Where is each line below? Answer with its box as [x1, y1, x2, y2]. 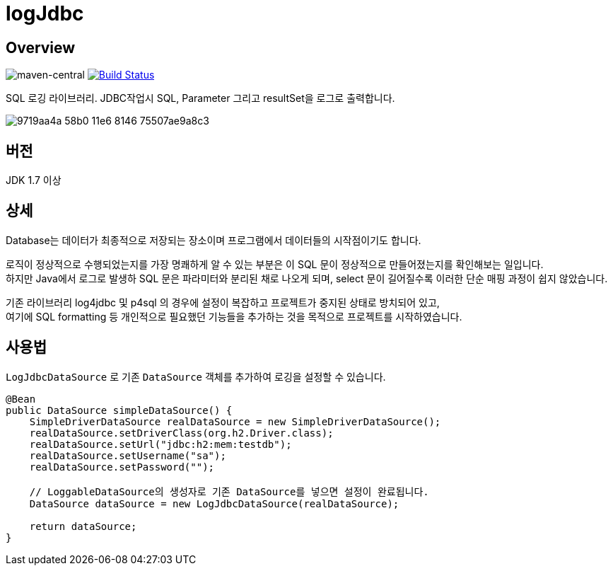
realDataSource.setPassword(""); [29, 461, 215, 473]
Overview [6, 38, 76, 57]
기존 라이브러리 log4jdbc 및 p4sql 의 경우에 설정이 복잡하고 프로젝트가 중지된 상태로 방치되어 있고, [6, 296, 440, 308]
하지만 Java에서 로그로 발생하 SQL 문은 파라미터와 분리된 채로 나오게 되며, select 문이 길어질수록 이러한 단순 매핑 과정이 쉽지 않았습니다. [6, 272, 608, 284]
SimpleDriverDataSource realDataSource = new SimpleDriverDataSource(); [29, 415, 441, 427]
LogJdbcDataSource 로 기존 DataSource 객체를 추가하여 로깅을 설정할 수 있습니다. [6, 370, 386, 383]
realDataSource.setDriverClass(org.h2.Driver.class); [29, 427, 334, 439]
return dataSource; [29, 520, 137, 532]
